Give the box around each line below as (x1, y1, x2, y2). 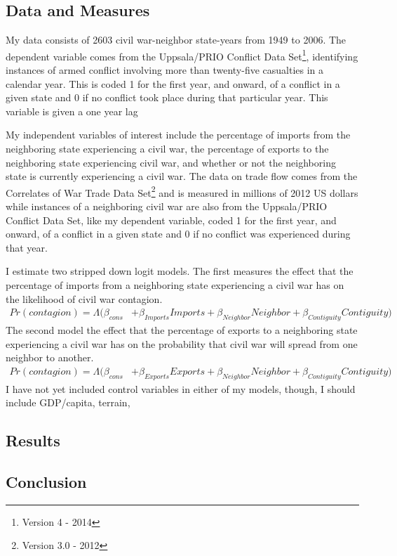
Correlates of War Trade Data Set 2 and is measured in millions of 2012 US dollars (6, 183, 358, 200)
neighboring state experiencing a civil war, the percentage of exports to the (6, 141, 329, 156)
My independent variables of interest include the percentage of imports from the (6, 127, 351, 142)
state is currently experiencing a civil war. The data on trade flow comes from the (6, 169, 358, 183)
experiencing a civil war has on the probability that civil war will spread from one (6, 336, 358, 351)
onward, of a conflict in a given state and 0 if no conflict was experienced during (6, 226, 351, 241)
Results (6, 429, 60, 451)
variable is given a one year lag (6, 103, 138, 118)
